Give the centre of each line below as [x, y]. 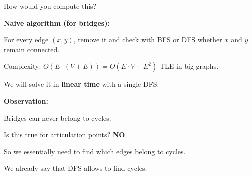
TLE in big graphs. [189, 66]
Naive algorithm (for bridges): [57, 23]
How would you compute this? [50, 6]
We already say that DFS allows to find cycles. [76, 168]
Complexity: [23, 66]
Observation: [26, 100]
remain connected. [32, 49]
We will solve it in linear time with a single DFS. [82, 84]
